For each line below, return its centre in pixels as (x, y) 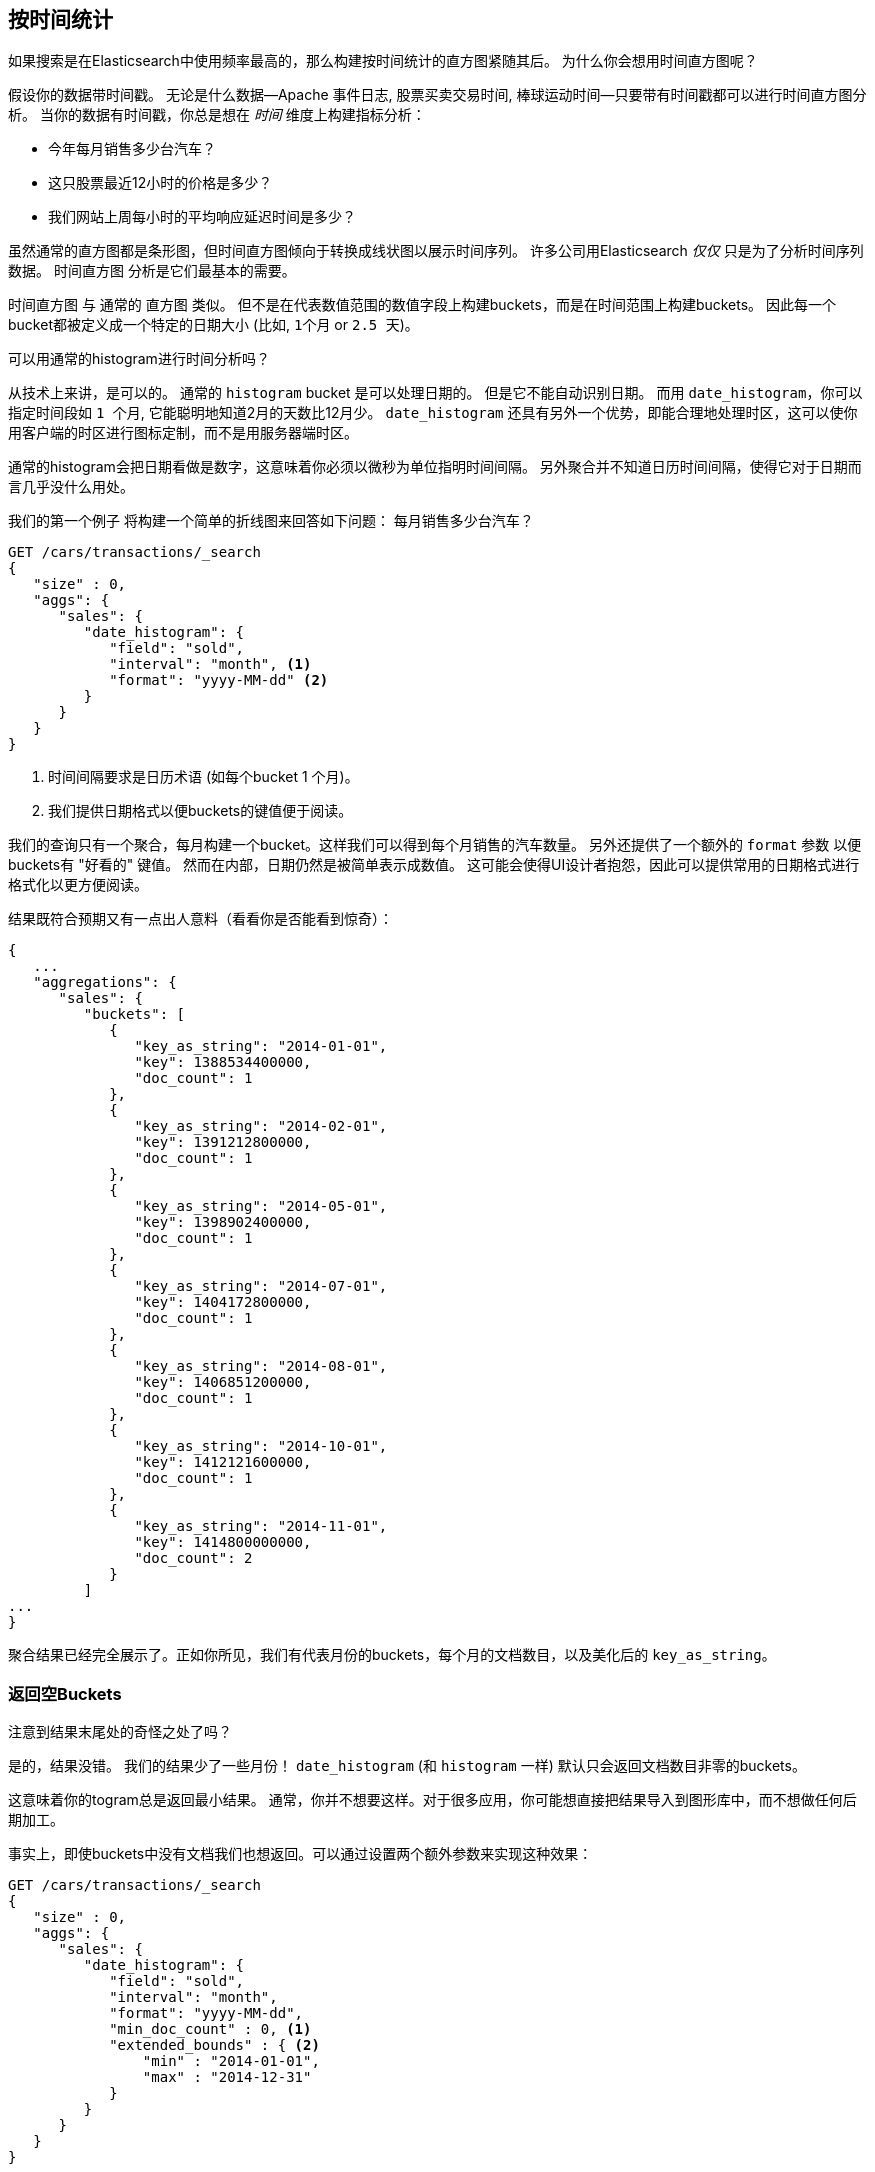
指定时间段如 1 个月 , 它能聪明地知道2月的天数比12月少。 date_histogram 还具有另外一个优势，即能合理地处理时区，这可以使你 (433, 413)
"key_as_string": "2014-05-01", (261, 1206)
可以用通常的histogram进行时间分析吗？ (139, 359)
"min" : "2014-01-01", (231, 2061)
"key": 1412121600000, (223, 1462)
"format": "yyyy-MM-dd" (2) (219, 680)
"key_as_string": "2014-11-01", (261, 1526)
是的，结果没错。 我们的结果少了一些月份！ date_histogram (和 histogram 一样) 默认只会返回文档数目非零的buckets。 (407, 1766)
